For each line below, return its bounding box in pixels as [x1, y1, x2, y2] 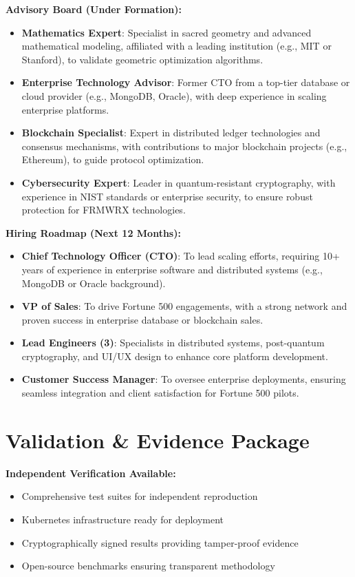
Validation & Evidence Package [6, 426, 310, 454]
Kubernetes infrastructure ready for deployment [21, 512, 224, 526]
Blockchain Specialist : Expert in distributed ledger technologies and [21, 125, 321, 140]
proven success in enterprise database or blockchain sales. [21, 312, 263, 326]
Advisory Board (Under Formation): [6, 2, 182, 16]
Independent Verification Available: [6, 465, 176, 480]
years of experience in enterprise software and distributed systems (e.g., [21, 262, 323, 276]
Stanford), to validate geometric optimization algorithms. [21, 52, 263, 66]
